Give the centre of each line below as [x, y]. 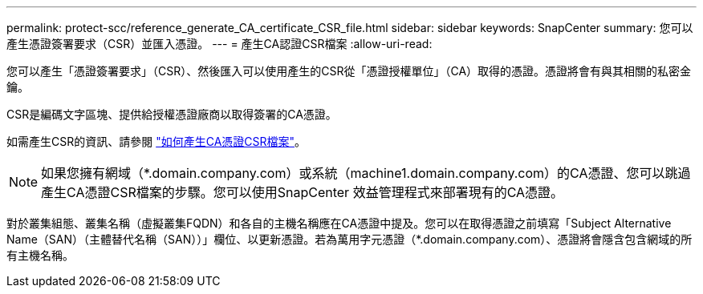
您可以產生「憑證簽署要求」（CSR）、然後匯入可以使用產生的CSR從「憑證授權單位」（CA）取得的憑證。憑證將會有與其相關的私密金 [349, 71]
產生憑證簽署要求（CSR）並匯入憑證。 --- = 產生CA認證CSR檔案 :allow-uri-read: [219, 44]
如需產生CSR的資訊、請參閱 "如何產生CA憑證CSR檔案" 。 [156, 141]
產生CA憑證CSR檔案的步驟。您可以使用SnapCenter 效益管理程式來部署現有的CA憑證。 [303, 192]
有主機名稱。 [40, 255]
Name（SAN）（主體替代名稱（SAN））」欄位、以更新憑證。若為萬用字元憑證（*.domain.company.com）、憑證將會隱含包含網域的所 [349, 239]
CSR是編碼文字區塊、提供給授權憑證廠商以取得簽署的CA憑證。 [172, 114]
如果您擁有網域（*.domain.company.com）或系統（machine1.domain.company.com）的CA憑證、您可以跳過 [366, 173]
